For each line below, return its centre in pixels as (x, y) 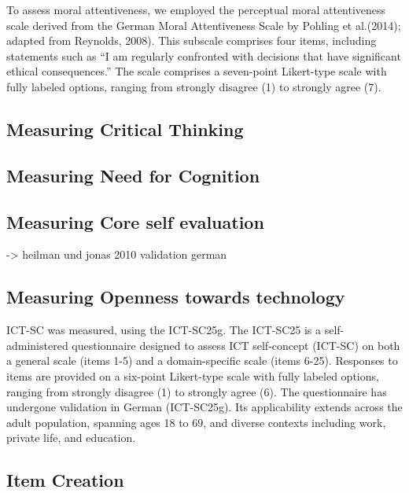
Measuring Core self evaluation (135, 221)
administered (37, 345)
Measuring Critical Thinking (125, 129)
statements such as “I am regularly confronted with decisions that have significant (204, 55)
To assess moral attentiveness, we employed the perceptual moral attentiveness (196, 9)
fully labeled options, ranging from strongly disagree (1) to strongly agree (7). (194, 86)
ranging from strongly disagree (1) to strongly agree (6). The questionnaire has (197, 391)
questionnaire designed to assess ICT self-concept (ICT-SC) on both (236, 345)
